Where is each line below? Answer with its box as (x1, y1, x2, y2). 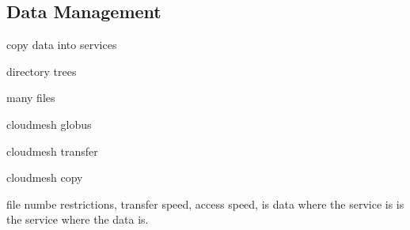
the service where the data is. (6, 211, 149, 228)
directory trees (6, 62, 77, 79)
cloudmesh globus (6, 115, 92, 132)
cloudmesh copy (6, 169, 83, 186)
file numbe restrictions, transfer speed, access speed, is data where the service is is (6, 195, 404, 212)
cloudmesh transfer (6, 142, 98, 159)
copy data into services (6, 36, 117, 53)
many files (6, 89, 55, 106)
